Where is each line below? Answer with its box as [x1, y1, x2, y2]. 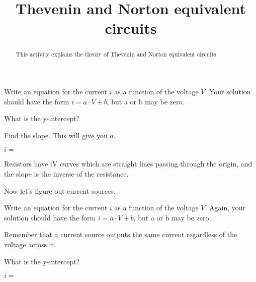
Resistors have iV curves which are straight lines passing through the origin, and [4, 158, 252, 169]
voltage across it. [4, 239, 56, 249]
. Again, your [205, 202, 245, 213]
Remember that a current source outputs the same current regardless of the [4, 229, 237, 240]
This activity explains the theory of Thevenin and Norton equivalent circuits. [16, 50, 218, 59]
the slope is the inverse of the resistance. [4, 168, 129, 179]
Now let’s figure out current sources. [4, 185, 116, 196]
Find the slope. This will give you [4, 130, 108, 140]
